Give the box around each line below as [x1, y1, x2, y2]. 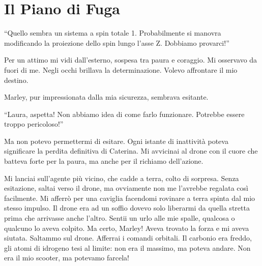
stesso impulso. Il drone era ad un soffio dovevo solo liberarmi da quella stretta [4, 202, 250, 213]
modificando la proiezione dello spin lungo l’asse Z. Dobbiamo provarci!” [4, 37, 229, 48]
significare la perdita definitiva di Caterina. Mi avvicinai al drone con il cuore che [4, 145, 258, 156]
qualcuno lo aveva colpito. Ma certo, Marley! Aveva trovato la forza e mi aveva [4, 222, 249, 233]
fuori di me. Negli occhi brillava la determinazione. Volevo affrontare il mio [4, 64, 238, 75]
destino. [4, 74, 28, 85]
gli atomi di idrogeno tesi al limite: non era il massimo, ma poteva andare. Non [4, 242, 251, 253]
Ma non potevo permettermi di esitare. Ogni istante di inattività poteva [4, 135, 228, 146]
